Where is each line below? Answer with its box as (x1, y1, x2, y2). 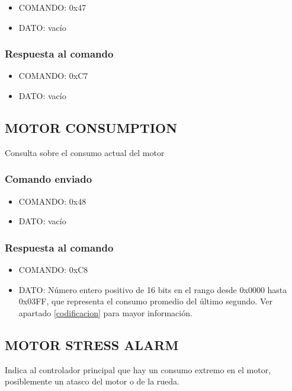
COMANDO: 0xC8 (18, 263, 88, 276)
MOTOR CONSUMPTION (5, 118, 178, 136)
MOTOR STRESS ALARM (5, 335, 179, 354)
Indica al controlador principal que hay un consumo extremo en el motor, (5, 363, 271, 376)
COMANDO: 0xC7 (18, 69, 88, 82)
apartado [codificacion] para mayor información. (18, 306, 192, 319)
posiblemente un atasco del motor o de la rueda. (5, 375, 179, 387)
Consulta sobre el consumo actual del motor (5, 146, 165, 158)
